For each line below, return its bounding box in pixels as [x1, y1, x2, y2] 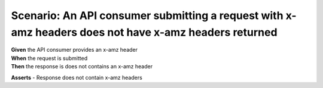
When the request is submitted [11, 54, 88, 62]
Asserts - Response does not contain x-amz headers [11, 74, 143, 81]
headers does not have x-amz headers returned [35, 26, 278, 39]
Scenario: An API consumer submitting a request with [11, 9, 284, 22]
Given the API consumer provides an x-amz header [11, 46, 138, 54]
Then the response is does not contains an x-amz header [11, 63, 153, 70]
